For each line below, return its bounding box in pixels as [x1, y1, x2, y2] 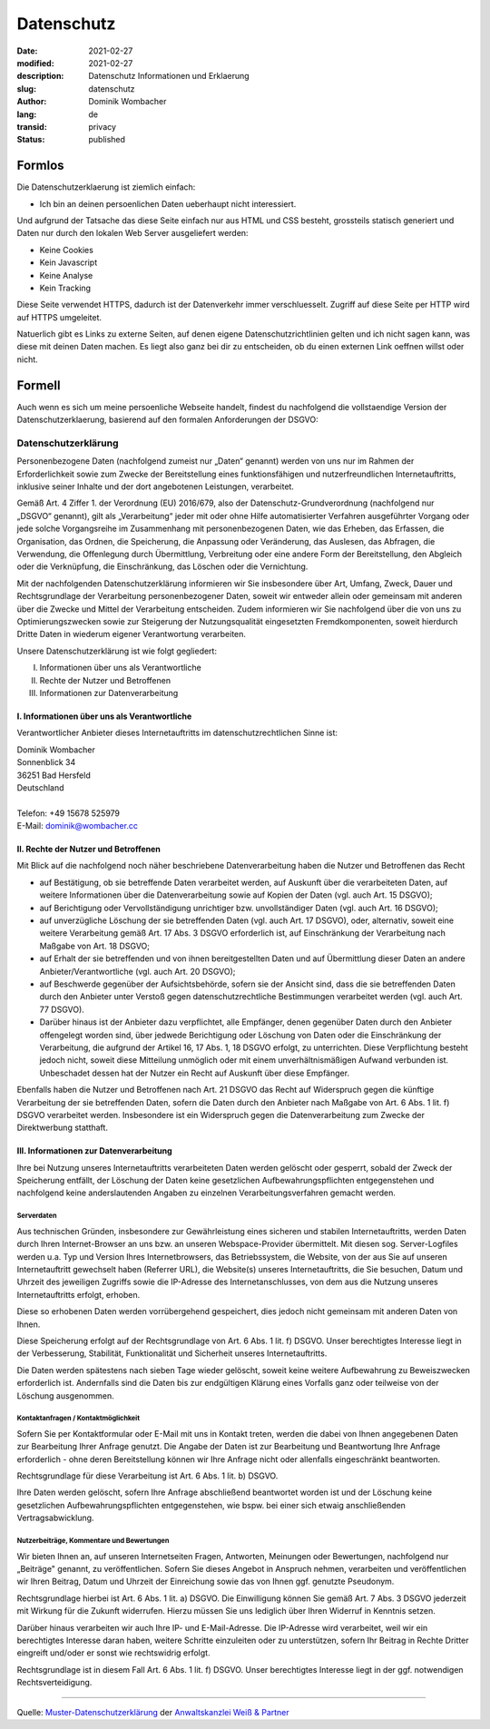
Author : [16, 96, 47, 107]
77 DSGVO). [39, 1004, 85, 1015]
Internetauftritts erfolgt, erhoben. [16, 1289, 141, 1300]
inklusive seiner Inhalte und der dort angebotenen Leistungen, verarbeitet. [16, 481, 295, 492]
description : [16, 71, 64, 82]
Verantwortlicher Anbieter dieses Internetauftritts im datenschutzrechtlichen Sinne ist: [16, 727, 338, 739]
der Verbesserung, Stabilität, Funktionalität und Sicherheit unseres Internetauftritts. [16, 1348, 328, 1359]
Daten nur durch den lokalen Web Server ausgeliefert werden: [16, 228, 249, 239]
